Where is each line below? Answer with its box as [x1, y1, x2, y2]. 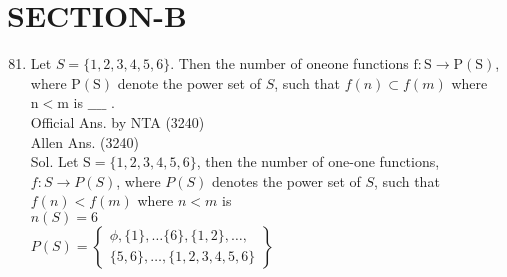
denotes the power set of [212, 170, 361, 191]
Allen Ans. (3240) [30, 131, 139, 152]
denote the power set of [117, 72, 261, 93]
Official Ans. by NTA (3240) [30, 111, 205, 132]
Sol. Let [30, 151, 79, 172]
